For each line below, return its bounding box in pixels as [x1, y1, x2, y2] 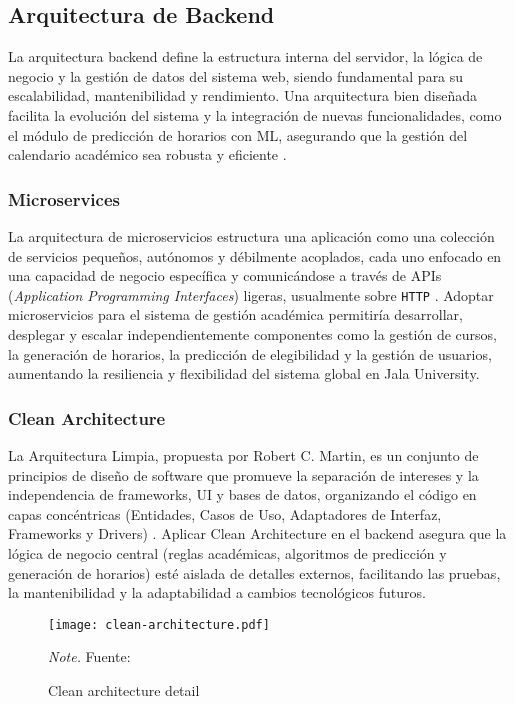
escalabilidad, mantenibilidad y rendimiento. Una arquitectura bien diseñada [8, 85, 477, 106]
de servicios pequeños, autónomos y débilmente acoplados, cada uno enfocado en [8, 245, 502, 266]
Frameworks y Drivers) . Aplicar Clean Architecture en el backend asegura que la [8, 523, 507, 544]
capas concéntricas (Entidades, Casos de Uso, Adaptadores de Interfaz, [8, 503, 442, 524]
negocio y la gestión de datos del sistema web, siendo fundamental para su [8, 65, 464, 86]
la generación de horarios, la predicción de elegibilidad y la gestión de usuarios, [8, 343, 492, 364]
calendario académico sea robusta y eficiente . [8, 144, 287, 165]
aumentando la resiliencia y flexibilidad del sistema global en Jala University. [8, 363, 480, 384]
